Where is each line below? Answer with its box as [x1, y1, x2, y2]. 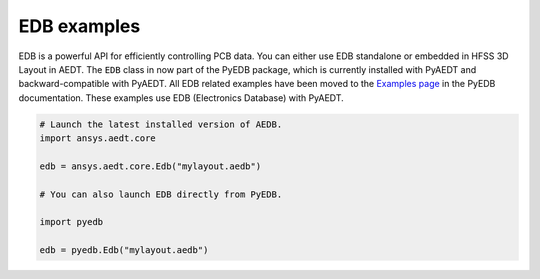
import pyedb [39, 216, 104, 228]
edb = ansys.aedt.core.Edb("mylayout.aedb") [39, 160, 262, 172]
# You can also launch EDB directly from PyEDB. [39, 188, 283, 200]
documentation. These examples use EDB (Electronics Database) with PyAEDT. [18, 91, 344, 104]
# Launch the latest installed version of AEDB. [39, 118, 283, 130]
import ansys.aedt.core [39, 133, 157, 144]
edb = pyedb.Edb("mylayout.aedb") [39, 245, 209, 256]
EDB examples [18, 15, 141, 37]
